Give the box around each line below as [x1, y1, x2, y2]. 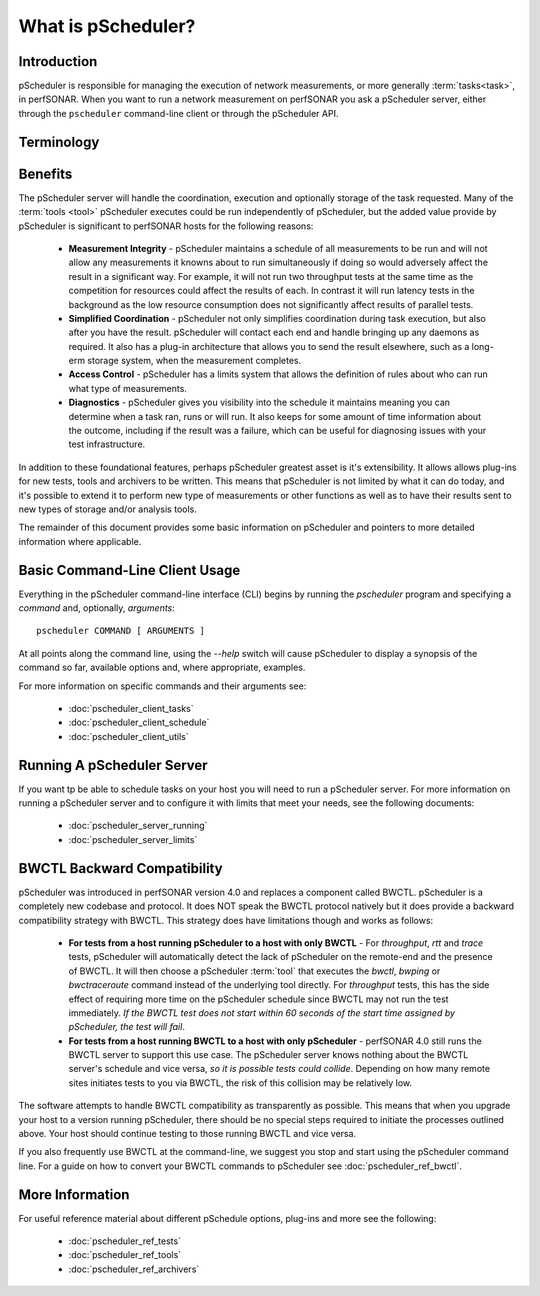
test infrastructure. [68, 438, 146, 450]
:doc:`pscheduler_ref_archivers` [68, 1263, 200, 1275]
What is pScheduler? [18, 15, 196, 37]
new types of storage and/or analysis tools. [18, 503, 197, 515]
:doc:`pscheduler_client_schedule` [68, 716, 210, 729]
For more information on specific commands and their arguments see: [18, 680, 307, 692]
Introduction [18, 53, 98, 70]
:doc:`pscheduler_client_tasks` [68, 703, 194, 714]
